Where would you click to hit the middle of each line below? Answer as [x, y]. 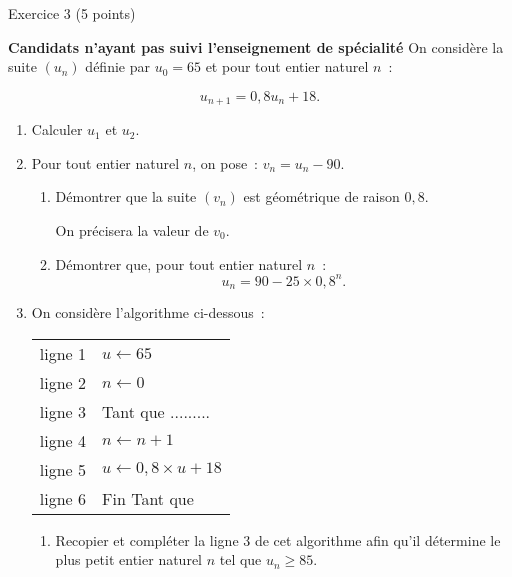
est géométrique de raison [321, 196]
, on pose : [225, 162]
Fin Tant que [148, 498]
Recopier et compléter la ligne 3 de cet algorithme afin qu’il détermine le [278, 539]
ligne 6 [63, 498]
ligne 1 [63, 353]
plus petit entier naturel [128, 559]
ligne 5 [63, 469]
